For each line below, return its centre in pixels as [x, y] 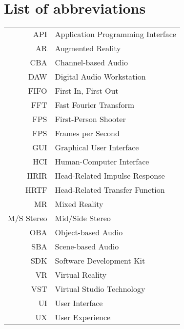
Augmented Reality [88, 48]
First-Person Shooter [90, 119]
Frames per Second [87, 133]
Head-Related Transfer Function [110, 190]
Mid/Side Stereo [83, 218]
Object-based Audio [89, 232]
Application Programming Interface [115, 34]
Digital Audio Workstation [100, 77]
